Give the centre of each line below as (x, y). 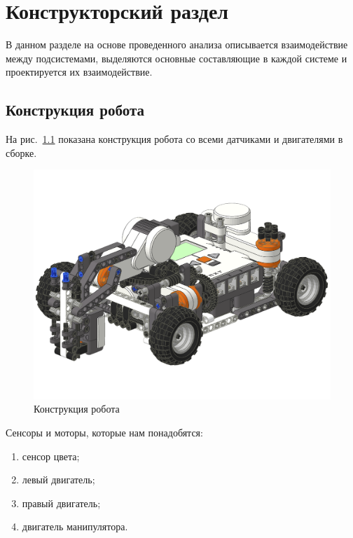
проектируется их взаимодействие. (79, 72)
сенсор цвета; (51, 456)
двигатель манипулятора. (75, 526)
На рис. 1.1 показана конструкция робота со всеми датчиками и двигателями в (174, 139)
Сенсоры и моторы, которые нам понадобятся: (104, 432)
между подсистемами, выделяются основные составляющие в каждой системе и (176, 58)
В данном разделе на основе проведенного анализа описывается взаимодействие (177, 44)
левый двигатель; (58, 480)
